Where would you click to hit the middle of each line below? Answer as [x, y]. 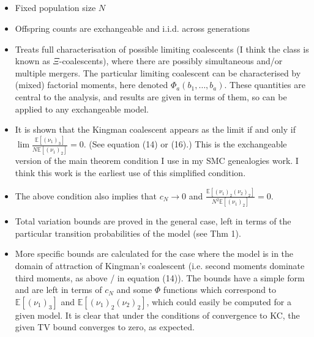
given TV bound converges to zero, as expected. [105, 327]
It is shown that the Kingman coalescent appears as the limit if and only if [155, 129]
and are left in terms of [58, 290]
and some [134, 290]
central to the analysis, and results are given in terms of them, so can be [151, 96]
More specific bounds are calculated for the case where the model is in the [154, 254]
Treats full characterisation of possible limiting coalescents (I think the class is [162, 49]
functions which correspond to [220, 290]
